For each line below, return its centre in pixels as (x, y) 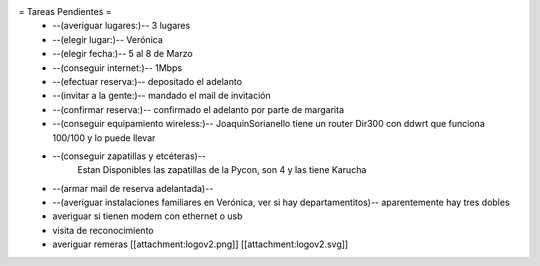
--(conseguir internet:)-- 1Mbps (117, 67)
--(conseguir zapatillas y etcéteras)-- (129, 156)
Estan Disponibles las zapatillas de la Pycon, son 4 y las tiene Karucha (222, 170)
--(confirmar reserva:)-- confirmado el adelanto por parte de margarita (198, 109)
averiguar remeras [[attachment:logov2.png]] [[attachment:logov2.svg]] (200, 244)
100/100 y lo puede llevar (104, 137)
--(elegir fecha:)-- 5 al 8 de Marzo (123, 54)
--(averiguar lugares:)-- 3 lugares (121, 26)
